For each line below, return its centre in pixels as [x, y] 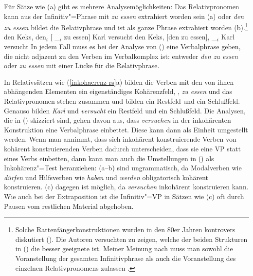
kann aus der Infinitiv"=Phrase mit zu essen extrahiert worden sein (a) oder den [124, 16]
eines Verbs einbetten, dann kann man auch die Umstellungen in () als [109, 158]
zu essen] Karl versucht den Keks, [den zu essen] [136, 37]
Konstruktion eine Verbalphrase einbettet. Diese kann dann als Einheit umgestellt [126, 129]
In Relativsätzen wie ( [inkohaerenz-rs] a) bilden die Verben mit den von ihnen [119, 82]
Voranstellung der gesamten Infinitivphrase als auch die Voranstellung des [126, 258]
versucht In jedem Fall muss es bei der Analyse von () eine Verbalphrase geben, [122, 46]
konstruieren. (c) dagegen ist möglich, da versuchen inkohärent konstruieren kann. [126, 187]
